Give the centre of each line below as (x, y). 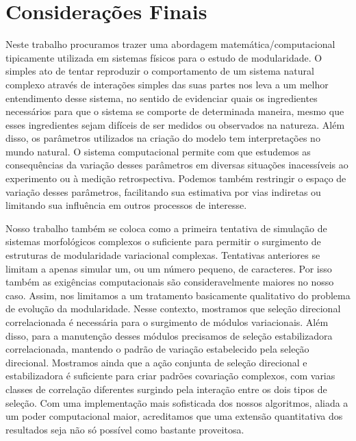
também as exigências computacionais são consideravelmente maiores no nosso (170, 282)
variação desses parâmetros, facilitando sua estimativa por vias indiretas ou (163, 191)
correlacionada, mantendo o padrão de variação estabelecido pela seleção (157, 349)
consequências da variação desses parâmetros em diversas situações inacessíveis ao (177, 165)
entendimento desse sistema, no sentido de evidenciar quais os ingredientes (162, 98)
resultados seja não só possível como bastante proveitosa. (125, 429)
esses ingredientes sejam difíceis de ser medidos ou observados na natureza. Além (175, 124)
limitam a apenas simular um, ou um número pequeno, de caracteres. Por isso (169, 268)
